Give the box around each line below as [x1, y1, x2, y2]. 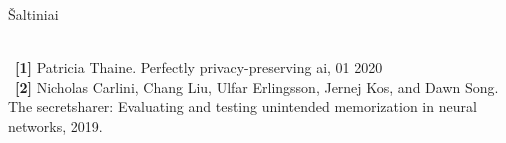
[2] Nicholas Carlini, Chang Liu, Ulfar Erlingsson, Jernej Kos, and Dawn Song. [15, 76, 499, 97]
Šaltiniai [8, 4, 59, 24]
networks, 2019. [8, 115, 103, 136]
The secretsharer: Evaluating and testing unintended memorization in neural [8, 96, 477, 117]
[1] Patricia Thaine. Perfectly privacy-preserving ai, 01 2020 [15, 57, 383, 78]
